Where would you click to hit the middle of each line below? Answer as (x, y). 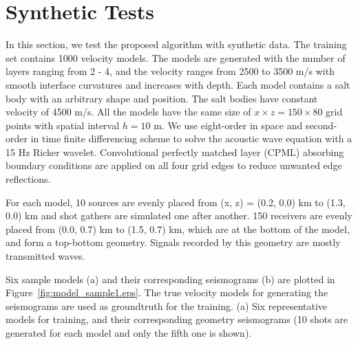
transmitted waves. (45, 256)
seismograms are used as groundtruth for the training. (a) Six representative (167, 305)
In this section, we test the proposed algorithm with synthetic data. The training (176, 44)
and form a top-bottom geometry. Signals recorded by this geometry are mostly (173, 242)
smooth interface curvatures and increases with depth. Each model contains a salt (178, 84)
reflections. (28, 179)
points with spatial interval (63, 125)
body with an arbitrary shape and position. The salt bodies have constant (162, 98)
